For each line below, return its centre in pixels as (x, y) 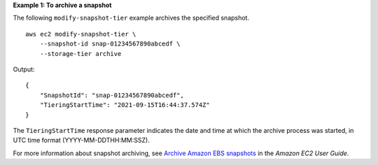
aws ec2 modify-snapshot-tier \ (81, 34)
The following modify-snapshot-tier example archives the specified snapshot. (131, 18)
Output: (24, 69)
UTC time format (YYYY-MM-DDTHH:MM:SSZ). (81, 141)
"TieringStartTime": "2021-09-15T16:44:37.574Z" (125, 105)
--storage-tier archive (80, 53)
